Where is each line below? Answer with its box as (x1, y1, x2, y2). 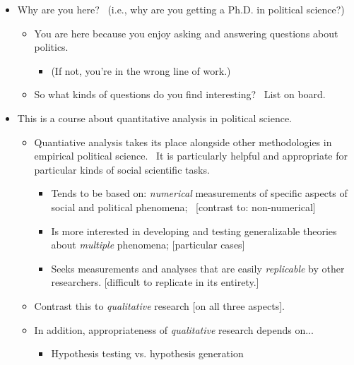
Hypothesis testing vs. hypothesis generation (51, 346, 244, 361)
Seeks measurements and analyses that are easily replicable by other (51, 261, 345, 275)
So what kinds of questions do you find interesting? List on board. (34, 87, 326, 102)
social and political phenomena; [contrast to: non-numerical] (51, 199, 316, 214)
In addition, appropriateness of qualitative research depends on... (34, 322, 314, 337)
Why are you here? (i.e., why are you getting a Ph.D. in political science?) (17, 2, 345, 16)
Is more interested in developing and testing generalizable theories (51, 223, 337, 238)
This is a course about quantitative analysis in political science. (17, 110, 293, 125)
